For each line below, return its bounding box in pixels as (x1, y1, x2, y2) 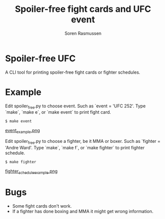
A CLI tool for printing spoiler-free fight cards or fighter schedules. (5, 69, 141, 75)
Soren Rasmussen (64, 30, 102, 36)
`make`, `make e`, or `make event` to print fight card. (5, 109, 111, 115)
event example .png (5, 128, 41, 134)
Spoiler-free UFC (5, 53, 76, 64)
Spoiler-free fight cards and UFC (14, 3, 152, 15)
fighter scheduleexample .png (5, 168, 58, 175)
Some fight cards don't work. (12, 203, 72, 209)
